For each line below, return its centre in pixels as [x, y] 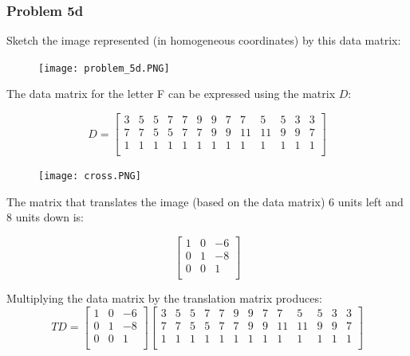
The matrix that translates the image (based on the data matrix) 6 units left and [205, 201]
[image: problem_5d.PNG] [104, 68]
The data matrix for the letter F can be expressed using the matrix [171, 94]
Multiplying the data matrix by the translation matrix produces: [164, 298]
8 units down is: [45, 217]
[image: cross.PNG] [90, 176]
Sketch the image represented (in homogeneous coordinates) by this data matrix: [204, 40]
